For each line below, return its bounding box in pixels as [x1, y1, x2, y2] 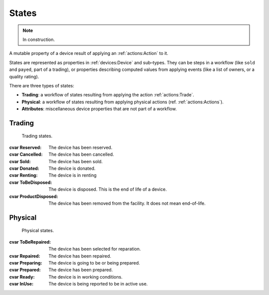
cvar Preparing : [9, 260, 42, 266]
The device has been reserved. [48, 144, 113, 150]
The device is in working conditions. [48, 274, 123, 280]
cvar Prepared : [9, 267, 41, 273]
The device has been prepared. [48, 267, 113, 273]
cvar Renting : [9, 172, 38, 178]
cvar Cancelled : [9, 151, 43, 157]
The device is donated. [48, 165, 96, 172]
